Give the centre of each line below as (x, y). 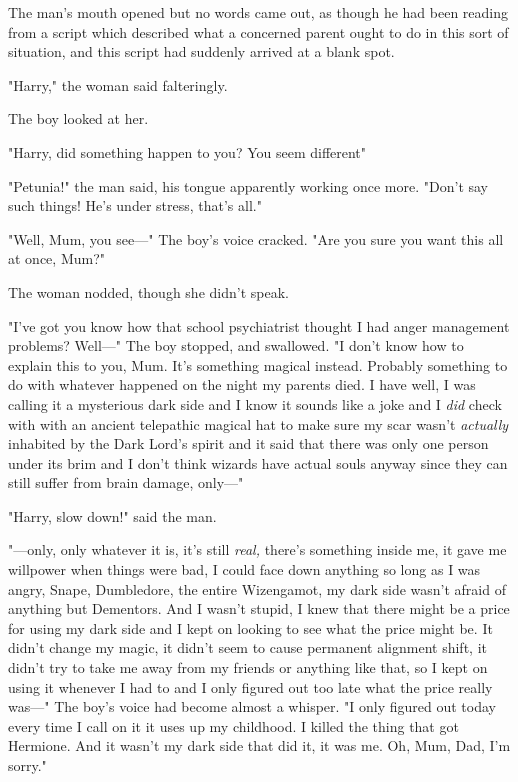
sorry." (27, 765)
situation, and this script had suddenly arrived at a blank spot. (201, 51)
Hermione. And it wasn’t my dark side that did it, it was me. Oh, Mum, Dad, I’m (259, 745)
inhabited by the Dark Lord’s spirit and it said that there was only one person (248, 443)
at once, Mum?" (57, 258)
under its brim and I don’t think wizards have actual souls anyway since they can (258, 462)
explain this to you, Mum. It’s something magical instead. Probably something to (258, 364)
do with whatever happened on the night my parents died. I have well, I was (242, 384)
